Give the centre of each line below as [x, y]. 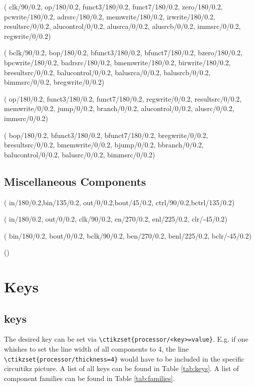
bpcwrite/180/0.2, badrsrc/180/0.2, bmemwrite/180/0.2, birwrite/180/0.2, [118, 62]
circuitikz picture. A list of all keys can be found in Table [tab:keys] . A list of [122, 368]
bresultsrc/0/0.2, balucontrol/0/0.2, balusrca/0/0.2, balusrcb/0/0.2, [107, 72]
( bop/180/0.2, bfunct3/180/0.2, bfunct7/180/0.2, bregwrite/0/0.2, [106, 135]
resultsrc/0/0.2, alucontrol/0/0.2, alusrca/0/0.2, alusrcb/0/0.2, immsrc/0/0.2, [123, 26]
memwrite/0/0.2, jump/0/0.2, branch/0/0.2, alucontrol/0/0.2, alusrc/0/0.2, [119, 108]
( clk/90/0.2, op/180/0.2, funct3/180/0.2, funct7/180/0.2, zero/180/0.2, [113, 6]
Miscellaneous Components [75, 181]
